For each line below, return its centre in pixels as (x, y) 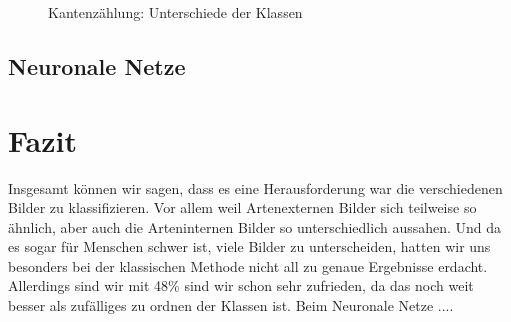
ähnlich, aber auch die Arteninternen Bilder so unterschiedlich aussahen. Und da (255, 226)
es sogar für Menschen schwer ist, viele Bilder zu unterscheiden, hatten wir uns (249, 246)
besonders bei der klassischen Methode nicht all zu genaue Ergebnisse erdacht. (248, 265)
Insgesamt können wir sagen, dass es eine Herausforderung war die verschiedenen (255, 187)
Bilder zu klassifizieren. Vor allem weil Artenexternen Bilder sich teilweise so (242, 207)
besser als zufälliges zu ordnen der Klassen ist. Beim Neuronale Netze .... (231, 305)
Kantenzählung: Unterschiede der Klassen (175, 12)
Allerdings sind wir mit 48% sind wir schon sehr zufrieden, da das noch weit (241, 285)
